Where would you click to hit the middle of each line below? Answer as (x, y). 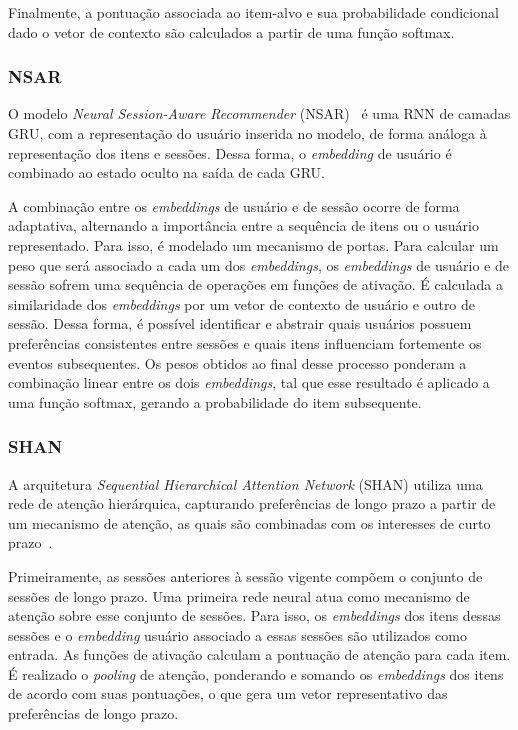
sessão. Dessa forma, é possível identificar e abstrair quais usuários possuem (240, 323)
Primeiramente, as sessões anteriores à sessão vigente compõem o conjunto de (245, 575)
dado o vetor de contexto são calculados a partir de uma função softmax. (231, 31)
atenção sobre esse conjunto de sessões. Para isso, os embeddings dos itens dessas (254, 615)
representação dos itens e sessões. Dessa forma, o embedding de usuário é (230, 152)
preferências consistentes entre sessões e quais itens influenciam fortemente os (245, 342)
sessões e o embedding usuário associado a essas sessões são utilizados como (237, 634)
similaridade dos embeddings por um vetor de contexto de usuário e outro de (242, 303)
